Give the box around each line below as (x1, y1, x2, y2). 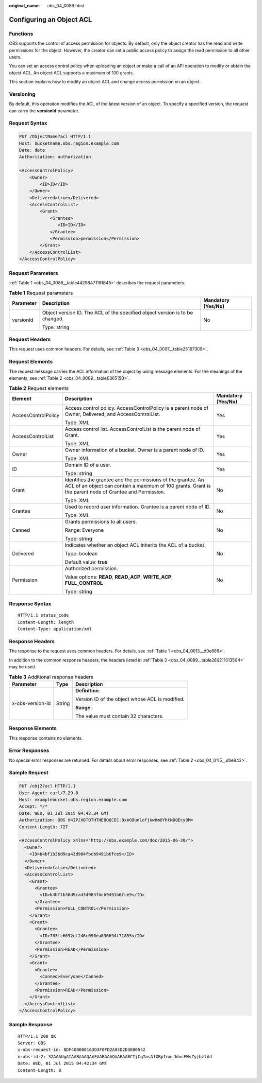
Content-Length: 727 (19, 824, 68, 830)
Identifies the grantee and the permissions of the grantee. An (65, 476, 204, 483)
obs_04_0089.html (47, 3, 84, 8)
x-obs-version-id (12, 700, 51, 707)
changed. (42, 315, 64, 322)
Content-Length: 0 (17, 1067, 62, 1073)
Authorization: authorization (19, 154, 91, 160)
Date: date (19, 147, 45, 153)
